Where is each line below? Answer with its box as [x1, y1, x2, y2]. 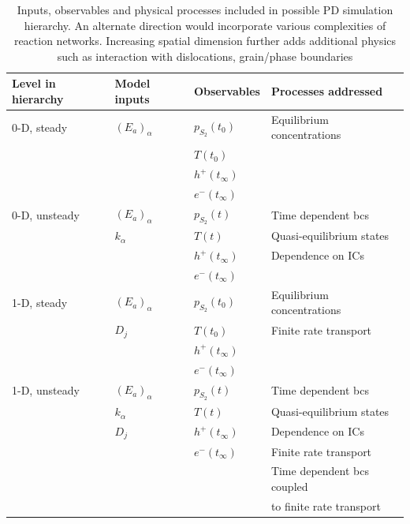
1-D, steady [12, 294, 68, 310]
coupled [270, 478, 308, 495]
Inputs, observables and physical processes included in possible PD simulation [17, 2, 393, 17]
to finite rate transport [270, 497, 381, 514]
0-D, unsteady [12, 206, 80, 223]
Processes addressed [270, 83, 383, 99]
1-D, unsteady [12, 382, 80, 399]
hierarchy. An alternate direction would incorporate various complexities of [24, 17, 386, 33]
